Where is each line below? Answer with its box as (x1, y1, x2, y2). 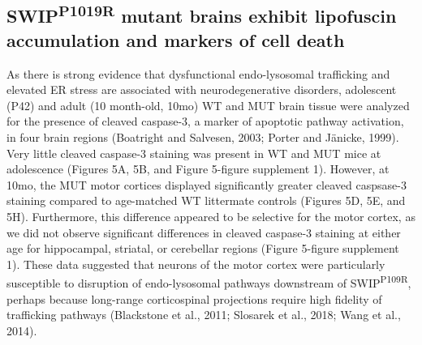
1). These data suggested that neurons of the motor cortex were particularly (6, 255, 385, 272)
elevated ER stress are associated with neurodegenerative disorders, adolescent (6, 81, 397, 98)
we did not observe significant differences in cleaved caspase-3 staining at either (6, 224, 401, 241)
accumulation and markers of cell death (6, 27, 345, 52)
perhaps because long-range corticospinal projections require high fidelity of (6, 290, 382, 307)
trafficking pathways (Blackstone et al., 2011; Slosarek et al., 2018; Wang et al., (6, 306, 401, 323)
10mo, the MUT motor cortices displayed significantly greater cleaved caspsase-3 (6, 176, 407, 193)
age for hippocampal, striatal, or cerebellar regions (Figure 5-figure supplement (6, 240, 399, 257)
